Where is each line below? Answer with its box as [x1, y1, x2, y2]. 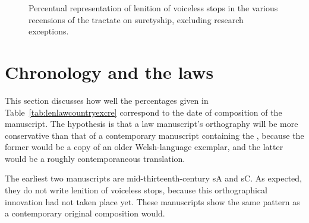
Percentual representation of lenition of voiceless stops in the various [29, 2, 278, 14]
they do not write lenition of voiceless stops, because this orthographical [5, 184, 267, 196]
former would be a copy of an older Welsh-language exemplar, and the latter [5, 141, 283, 153]
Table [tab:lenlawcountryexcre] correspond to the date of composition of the [5, 106, 282, 118]
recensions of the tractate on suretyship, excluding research [29, 13, 244, 26]
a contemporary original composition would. [5, 207, 165, 219]
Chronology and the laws [5, 59, 214, 84]
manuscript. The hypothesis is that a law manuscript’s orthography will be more [5, 117, 298, 130]
